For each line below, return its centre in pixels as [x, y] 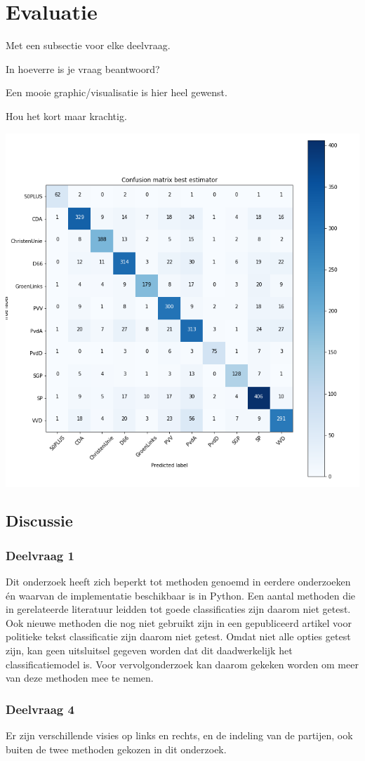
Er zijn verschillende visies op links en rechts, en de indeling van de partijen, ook [179, 735]
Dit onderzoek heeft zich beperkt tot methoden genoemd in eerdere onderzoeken [178, 582]
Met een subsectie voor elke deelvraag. [88, 45]
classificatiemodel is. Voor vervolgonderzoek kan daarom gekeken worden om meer [182, 664]
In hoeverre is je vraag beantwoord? [83, 68]
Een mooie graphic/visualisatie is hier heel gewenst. [117, 92]
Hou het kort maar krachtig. [66, 115]
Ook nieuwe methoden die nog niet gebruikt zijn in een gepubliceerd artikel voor [179, 622]
